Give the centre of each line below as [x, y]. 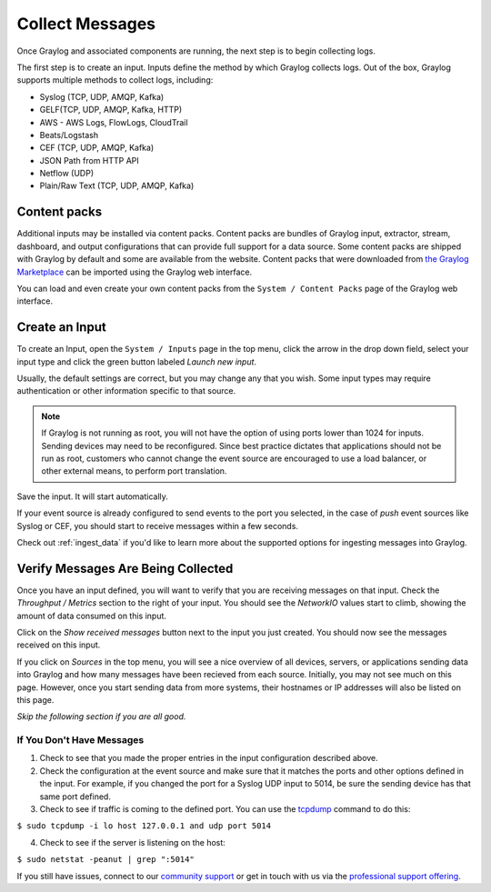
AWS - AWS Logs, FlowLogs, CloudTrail [114, 122]
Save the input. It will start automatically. [92, 496]
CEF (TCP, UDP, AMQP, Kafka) [97, 148]
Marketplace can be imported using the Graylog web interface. [135, 272]
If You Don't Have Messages [80, 740]
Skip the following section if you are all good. [101, 717]
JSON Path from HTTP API [90, 160]
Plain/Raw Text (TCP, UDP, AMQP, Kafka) [117, 185]
